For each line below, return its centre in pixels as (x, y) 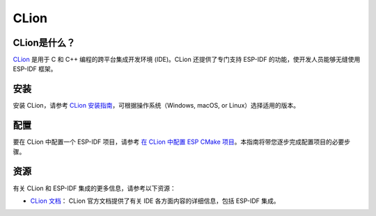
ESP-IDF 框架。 (35, 69)
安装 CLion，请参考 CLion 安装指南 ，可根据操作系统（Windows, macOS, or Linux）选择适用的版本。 (156, 106)
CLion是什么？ (44, 43)
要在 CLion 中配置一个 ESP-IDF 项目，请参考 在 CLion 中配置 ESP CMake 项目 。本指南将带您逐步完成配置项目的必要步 (182, 142)
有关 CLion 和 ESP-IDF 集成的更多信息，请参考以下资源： (95, 188)
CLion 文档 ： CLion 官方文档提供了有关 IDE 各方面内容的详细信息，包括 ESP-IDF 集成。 (155, 201)
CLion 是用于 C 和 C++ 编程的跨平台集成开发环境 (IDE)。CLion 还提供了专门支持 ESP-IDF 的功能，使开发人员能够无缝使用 (187, 60)
